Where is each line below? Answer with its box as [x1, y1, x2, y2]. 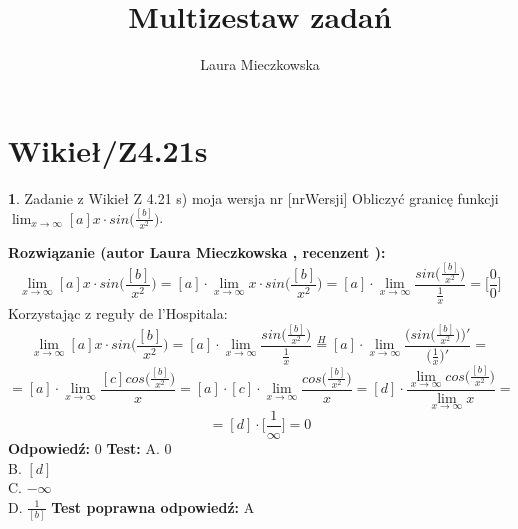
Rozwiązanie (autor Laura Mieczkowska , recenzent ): [8, 241, 386, 262]
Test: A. [106, 438, 160, 459]
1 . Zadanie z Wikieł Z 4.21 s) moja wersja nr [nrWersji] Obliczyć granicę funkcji [8, 187, 499, 208]
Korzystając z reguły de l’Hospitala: [8, 302, 228, 323]
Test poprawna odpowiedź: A [51, 496, 255, 517]
